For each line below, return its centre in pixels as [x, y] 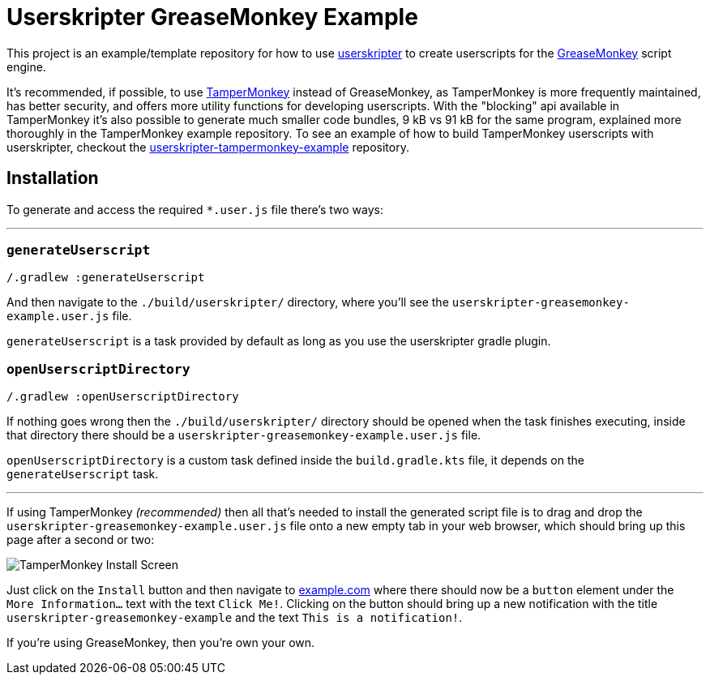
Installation [53, 178]
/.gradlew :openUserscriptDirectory [123, 397]
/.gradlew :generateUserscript [106, 278]
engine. [26, 66]
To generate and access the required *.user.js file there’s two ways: [195, 209]
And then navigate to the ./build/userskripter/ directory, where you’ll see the [228, 302]
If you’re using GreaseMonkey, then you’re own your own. [161, 643]
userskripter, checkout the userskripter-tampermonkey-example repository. [208, 147]
